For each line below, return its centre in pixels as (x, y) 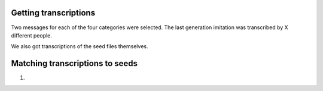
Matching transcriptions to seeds (74, 63)
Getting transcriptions (53, 13)
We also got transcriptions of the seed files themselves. (80, 46)
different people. (31, 35)
